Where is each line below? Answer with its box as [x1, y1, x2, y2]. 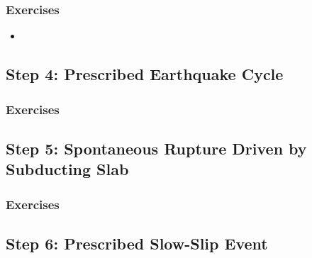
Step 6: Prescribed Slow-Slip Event [6, 232, 268, 254]
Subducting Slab [6, 158, 129, 180]
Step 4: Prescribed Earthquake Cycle [6, 63, 284, 85]
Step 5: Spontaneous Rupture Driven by [6, 137, 307, 159]
